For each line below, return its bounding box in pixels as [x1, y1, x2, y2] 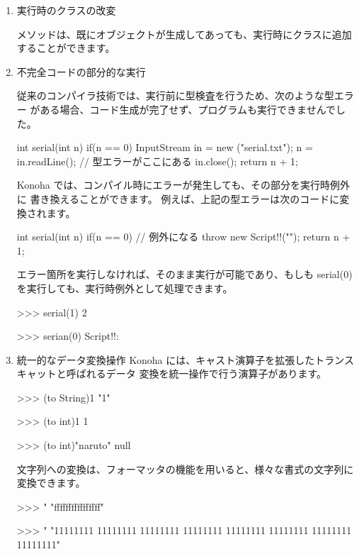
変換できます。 [16, 475, 86, 490]
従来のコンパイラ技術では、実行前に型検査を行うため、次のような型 [16, 88, 334, 103]
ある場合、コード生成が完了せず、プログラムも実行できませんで [40, 101, 336, 116]
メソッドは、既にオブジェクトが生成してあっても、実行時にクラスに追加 [16, 26, 352, 41]
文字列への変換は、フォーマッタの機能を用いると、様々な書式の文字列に [16, 461, 354, 476]
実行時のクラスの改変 [16, 3, 116, 17]
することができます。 [16, 40, 115, 55]
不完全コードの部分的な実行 [16, 64, 146, 79]
